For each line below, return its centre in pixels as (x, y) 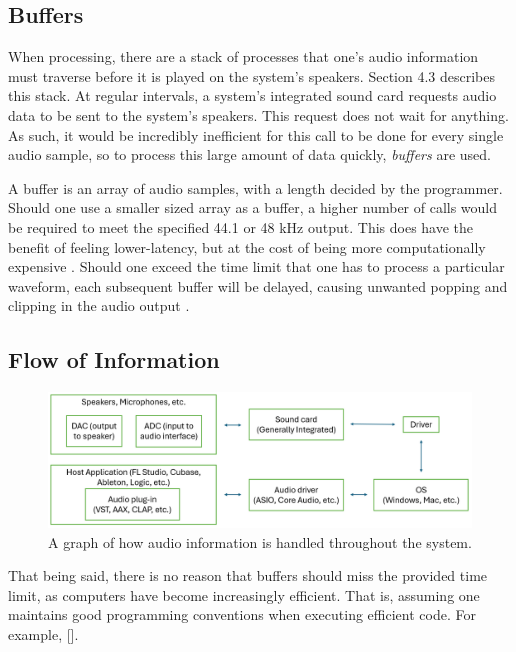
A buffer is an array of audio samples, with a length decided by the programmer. (255, 187)
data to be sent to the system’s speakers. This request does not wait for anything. (258, 114)
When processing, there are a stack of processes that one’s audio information (243, 56)
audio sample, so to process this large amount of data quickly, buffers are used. (249, 154)
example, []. (43, 633)
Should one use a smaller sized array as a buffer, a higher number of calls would (253, 207)
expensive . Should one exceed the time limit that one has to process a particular (256, 266)
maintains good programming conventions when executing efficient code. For (242, 614)
